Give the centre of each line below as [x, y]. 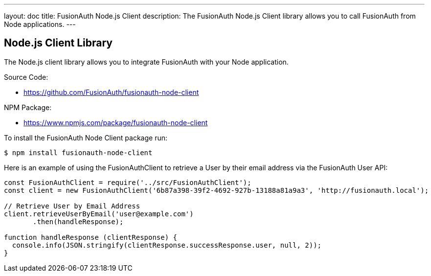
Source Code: [26, 77]
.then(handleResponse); [78, 221]
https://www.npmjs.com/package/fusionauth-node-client [116, 122]
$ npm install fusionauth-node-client [78, 152]
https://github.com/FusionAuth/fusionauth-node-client [111, 92]
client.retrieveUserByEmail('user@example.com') [99, 214]
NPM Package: [28, 107]
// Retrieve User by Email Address [72, 206]
